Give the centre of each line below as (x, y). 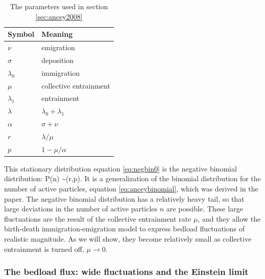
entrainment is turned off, (44, 249)
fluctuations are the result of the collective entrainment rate (98, 218)
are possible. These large (204, 209)
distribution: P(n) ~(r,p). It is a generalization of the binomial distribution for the (132, 178)
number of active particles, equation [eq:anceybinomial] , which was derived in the (131, 189)
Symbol (21, 34)
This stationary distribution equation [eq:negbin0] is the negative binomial (121, 168)
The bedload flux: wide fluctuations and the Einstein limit (126, 272)
